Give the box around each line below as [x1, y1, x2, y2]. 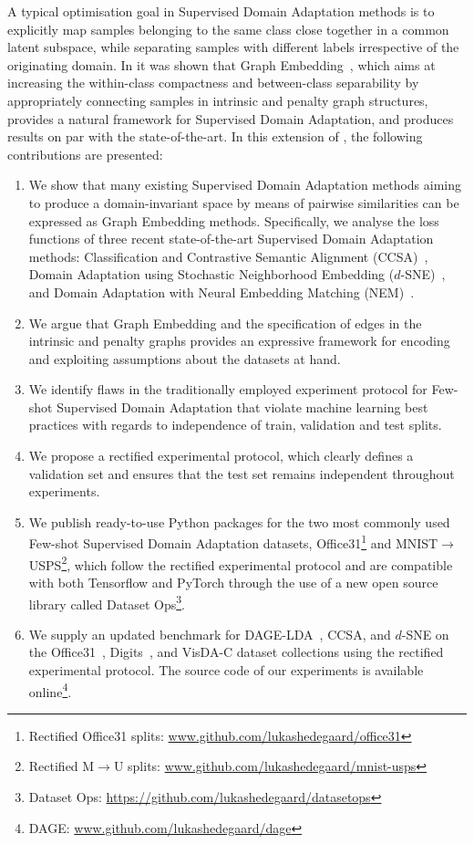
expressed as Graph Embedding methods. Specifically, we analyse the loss [28, 211, 439, 230]
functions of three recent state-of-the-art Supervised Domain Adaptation [28, 229, 434, 248]
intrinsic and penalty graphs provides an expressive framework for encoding [28, 331, 450, 350]
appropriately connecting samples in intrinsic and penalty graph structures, [7, 90, 428, 109]
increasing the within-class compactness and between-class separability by [7, 73, 419, 92]
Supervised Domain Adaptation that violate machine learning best [57, 397, 428, 416]
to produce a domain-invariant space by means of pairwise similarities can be [28, 193, 459, 212]
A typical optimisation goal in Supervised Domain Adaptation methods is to [7, 2, 435, 20]
